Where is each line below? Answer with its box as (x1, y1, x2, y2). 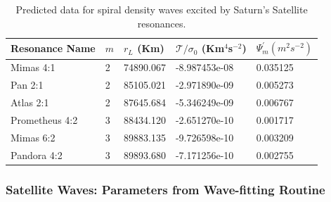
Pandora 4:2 (11, 147, 63, 162)
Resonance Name (11, 41, 96, 56)
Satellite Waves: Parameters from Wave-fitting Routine (6, 180, 325, 198)
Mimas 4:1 (11, 60, 56, 75)
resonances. (137, 15, 186, 30)
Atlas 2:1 (11, 95, 49, 110)
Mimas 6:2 (11, 130, 56, 144)
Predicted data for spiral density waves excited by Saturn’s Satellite (15, 2, 308, 16)
